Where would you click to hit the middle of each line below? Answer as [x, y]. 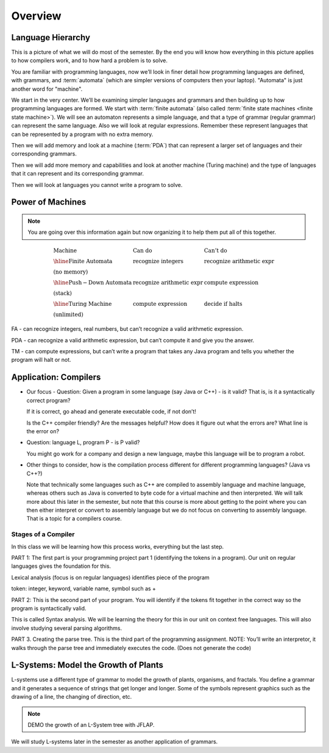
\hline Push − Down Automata [93, 282]
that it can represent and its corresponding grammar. [78, 174]
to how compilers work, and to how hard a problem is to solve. [89, 60]
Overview [36, 16]
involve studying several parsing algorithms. [67, 628]
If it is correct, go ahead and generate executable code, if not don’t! [111, 412]
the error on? [43, 431]
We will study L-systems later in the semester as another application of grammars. [115, 742]
